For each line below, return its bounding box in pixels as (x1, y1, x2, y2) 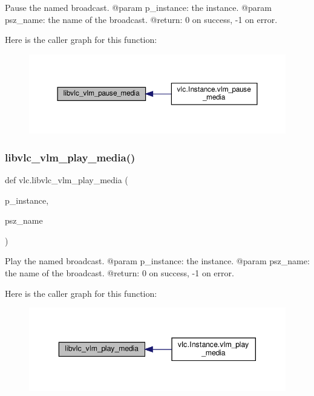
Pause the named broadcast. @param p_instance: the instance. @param (5, 1, 272, 13)
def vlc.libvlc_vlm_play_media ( (5, 174, 128, 186)
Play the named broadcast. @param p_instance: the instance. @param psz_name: (5, 255, 310, 267)
